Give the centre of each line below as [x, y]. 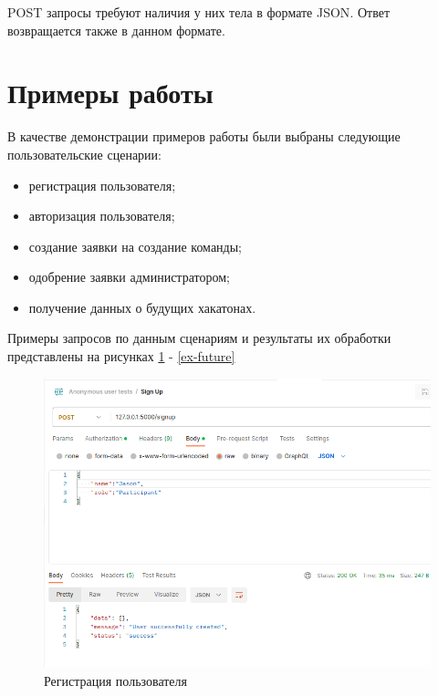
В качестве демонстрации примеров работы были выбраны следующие [204, 136]
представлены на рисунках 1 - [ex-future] [121, 356]
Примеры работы [110, 93]
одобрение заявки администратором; [129, 277]
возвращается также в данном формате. [116, 30]
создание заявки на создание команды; [136, 246]
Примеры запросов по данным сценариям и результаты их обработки [199, 338]
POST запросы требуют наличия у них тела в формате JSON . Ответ [199, 12]
